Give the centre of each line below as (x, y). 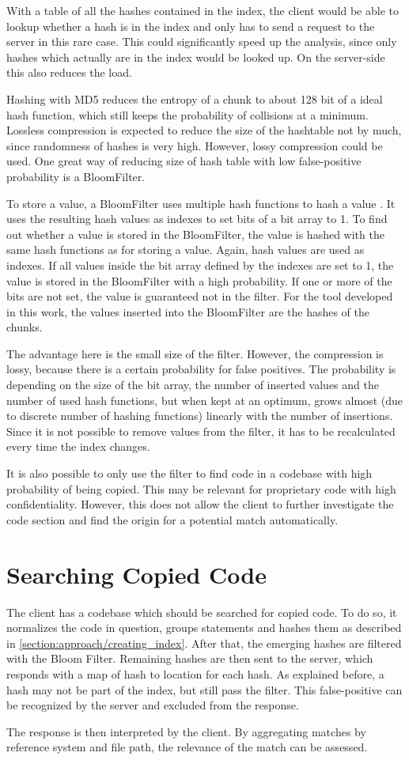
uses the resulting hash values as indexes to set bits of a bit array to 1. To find (197, 219)
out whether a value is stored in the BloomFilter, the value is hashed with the (195, 234)
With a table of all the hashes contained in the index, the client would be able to (203, 10)
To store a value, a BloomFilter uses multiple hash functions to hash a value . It (201, 203)
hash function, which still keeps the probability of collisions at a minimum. (187, 114)
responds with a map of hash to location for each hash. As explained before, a (195, 673)
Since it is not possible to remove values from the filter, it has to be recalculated (201, 431)
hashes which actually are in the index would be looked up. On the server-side (196, 57)
